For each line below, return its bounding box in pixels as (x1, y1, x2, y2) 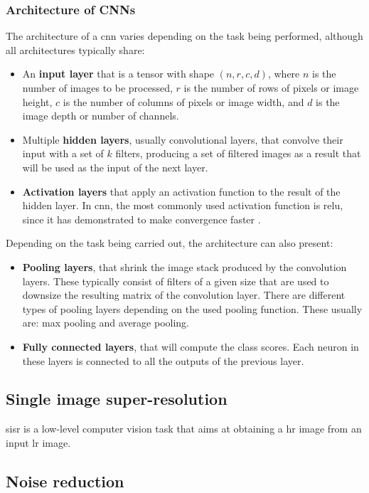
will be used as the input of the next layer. (22, 159, 208, 174)
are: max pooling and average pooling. (22, 315, 190, 330)
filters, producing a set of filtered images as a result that (115, 146, 361, 161)
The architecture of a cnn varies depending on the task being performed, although (6, 28, 363, 43)
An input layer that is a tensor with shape (22, 66, 215, 81)
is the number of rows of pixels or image (183, 80, 359, 95)
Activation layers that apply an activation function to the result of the (22, 184, 341, 198)
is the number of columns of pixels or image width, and (63, 94, 304, 109)
